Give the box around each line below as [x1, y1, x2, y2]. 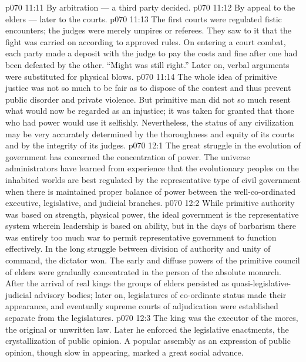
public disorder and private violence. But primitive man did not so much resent [5, 93, 291, 105]
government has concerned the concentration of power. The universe [5, 150, 250, 163]
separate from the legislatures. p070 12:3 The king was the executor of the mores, [5, 312, 298, 324]
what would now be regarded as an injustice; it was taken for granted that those [5, 104, 294, 117]
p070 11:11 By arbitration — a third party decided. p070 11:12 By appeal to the [5, 1, 295, 13]
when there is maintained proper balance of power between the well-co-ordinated [5, 185, 296, 197]
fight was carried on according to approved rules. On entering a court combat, [5, 35, 286, 48]
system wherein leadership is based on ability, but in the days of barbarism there [5, 219, 297, 232]
